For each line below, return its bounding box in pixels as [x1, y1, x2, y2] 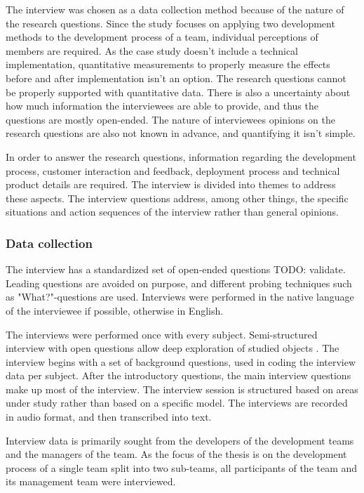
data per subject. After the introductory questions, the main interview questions [6, 368, 351, 383]
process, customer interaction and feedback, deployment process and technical [6, 163, 340, 178]
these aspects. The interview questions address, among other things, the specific [6, 190, 349, 205]
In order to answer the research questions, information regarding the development [6, 149, 356, 164]
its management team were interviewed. [6, 474, 176, 489]
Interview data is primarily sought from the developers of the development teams [6, 433, 354, 447]
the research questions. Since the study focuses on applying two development [6, 15, 335, 30]
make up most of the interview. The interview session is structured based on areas [6, 381, 358, 396]
